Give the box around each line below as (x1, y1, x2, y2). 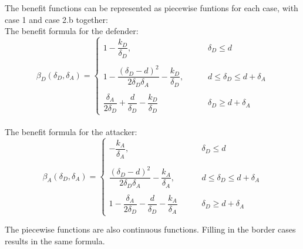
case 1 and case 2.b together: (5, 13, 108, 25)
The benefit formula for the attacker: (5, 126, 137, 138)
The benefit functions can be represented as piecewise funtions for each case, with (5, 2, 298, 14)
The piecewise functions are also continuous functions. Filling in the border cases (5, 223, 296, 235)
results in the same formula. (5, 235, 105, 247)
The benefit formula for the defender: (5, 25, 139, 37)
